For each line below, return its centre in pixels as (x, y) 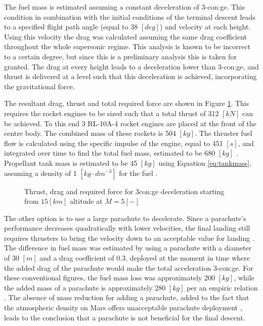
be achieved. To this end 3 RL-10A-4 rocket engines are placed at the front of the (130, 123)
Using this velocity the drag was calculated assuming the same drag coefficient (125, 36)
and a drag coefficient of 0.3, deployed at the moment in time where (145, 258)
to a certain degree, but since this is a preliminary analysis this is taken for (120, 56)
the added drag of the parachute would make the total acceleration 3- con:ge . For (129, 267)
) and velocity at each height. (205, 27)
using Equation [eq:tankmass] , (205, 162)
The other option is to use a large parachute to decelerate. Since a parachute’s (125, 218)
